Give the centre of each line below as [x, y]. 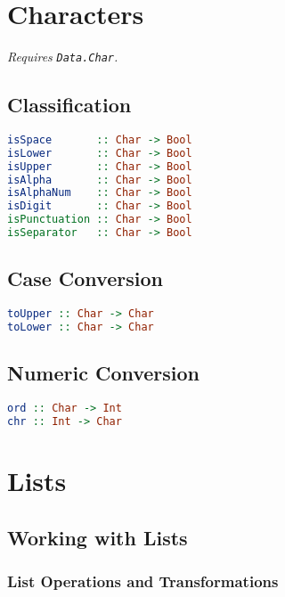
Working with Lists [98, 537]
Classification [69, 105]
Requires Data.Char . [63, 57]
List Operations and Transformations [143, 581]
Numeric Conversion [104, 373]
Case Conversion [85, 278]
